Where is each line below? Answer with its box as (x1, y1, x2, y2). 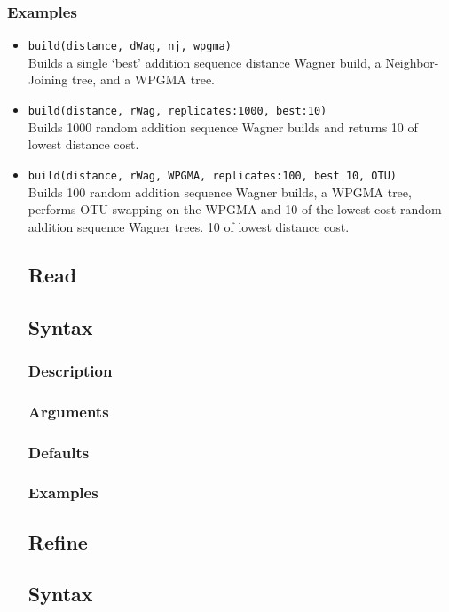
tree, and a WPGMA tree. (72, 70, 215, 89)
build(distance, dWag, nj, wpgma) (28, 40, 232, 53)
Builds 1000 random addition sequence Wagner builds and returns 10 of (28, 117, 418, 136)
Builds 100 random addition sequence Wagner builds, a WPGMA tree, (28, 182, 412, 201)
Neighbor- (385, 52, 439, 71)
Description (28, 359, 113, 381)
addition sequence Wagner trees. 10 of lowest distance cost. (28, 217, 350, 235)
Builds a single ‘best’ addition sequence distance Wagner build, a (28, 52, 382, 71)
